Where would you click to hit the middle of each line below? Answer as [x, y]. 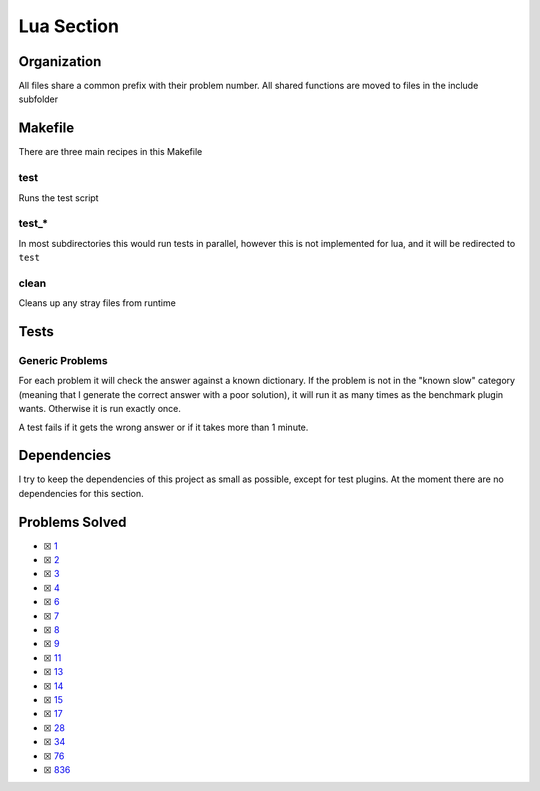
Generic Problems [63, 360]
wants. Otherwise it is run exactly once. [100, 409]
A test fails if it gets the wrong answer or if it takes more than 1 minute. [163, 427]
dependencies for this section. [81, 493]
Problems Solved [72, 521]
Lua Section [69, 26]
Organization [60, 61]
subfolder [38, 99]
